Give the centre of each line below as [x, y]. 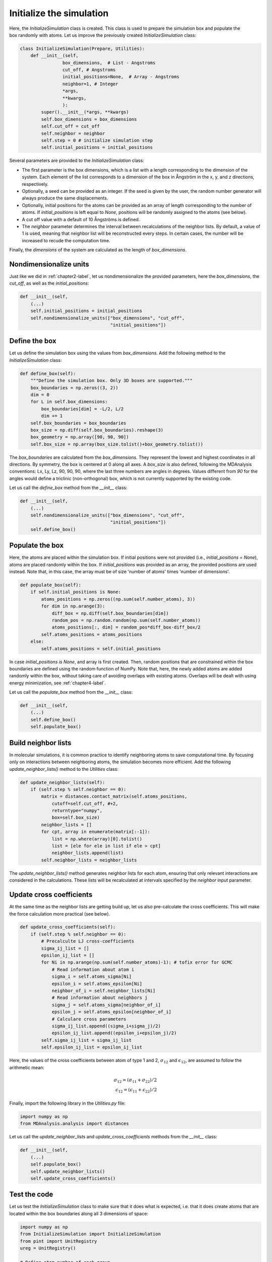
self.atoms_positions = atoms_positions [92, 634]
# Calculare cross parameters [89, 1019]
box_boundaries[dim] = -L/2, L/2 [82, 409]
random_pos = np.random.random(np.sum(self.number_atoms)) [126, 620]
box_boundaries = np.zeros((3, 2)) [74, 388]
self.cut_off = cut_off [71, 126]
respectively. [35, 184]
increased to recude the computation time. [66, 240]
